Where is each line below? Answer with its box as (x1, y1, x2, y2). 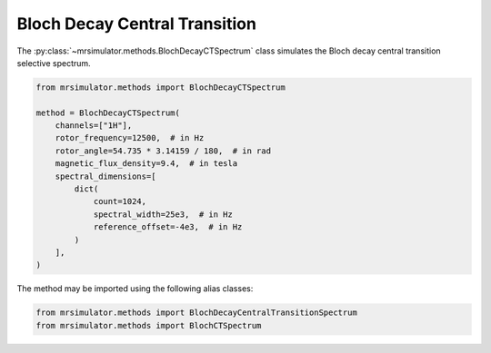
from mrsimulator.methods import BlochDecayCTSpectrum (35, 82, 286, 93)
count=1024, (93, 196, 147, 207)
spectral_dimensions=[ (55, 171, 156, 181)
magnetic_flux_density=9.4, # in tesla (55, 159, 238, 169)
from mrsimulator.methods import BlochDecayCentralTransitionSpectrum (35, 308, 358, 318)
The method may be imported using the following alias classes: (16, 283, 254, 294)
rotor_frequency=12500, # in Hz (55, 132, 205, 143)
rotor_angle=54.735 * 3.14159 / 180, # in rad (55, 145, 272, 156)
